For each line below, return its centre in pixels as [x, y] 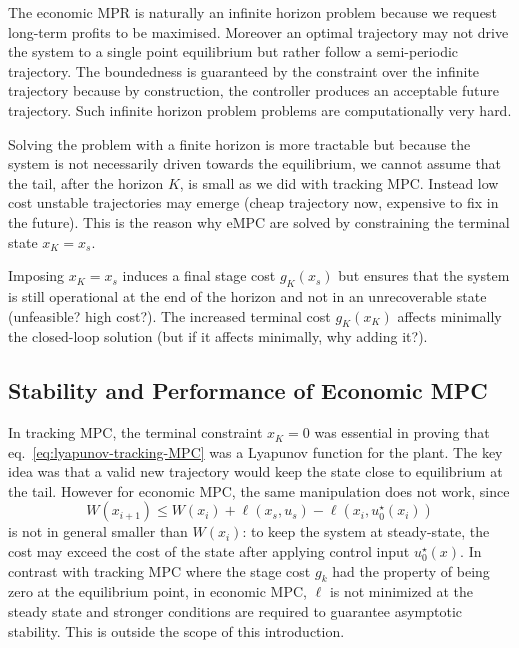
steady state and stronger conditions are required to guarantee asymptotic [235, 611]
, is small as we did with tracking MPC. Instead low [339, 182]
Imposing [36, 275]
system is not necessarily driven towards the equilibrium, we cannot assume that [255, 163]
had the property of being [411, 570]
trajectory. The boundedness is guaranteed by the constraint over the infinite [244, 70]
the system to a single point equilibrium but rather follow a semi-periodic [233, 51]
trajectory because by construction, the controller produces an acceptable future [253, 90]
